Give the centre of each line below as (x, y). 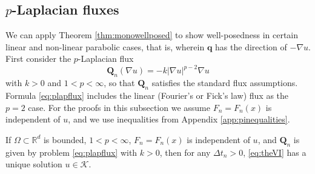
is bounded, (65, 139)
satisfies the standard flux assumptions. (225, 83)
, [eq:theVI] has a (275, 152)
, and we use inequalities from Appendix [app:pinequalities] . (179, 119)
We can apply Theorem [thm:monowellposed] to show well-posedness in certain (152, 35)
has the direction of (251, 46)
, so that (119, 83)
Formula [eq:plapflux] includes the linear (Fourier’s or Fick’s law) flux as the (147, 95)
